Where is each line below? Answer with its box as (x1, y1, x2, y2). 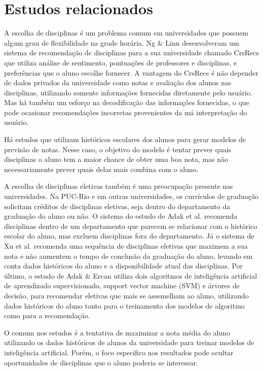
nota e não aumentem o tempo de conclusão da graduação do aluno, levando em (4, 250, 253, 261)
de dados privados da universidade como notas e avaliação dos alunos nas (4, 77, 232, 88)
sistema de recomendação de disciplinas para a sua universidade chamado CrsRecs (4, 47, 259, 58)
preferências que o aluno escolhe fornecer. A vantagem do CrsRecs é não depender (4, 67, 258, 78)
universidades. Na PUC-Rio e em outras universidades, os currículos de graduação (4, 191, 259, 201)
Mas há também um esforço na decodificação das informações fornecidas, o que (4, 97, 249, 108)
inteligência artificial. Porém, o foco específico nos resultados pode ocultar (4, 347, 234, 357)
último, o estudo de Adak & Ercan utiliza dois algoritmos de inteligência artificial (4, 270, 257, 281)
